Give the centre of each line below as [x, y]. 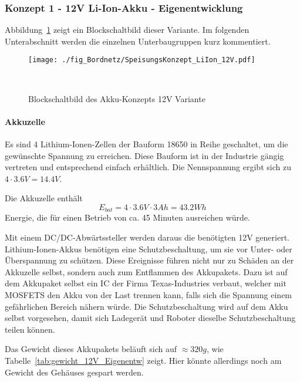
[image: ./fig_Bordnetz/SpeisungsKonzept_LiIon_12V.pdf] [142, 60]
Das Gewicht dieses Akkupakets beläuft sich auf [91, 349]
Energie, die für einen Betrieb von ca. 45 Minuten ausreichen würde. [127, 217]
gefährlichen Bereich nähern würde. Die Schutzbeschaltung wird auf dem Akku [146, 306]
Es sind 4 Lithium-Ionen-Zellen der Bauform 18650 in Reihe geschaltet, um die [146, 144]
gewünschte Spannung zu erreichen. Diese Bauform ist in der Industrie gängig [144, 155]
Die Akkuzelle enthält [44, 198]
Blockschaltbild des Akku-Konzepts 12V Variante [117, 98]
